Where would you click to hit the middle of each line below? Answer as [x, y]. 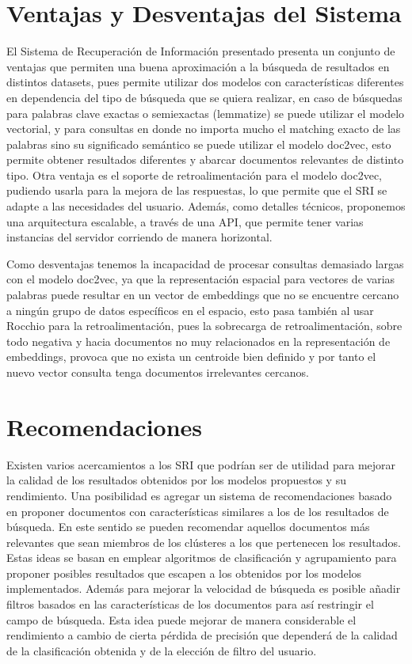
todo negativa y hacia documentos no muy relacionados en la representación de [198, 341]
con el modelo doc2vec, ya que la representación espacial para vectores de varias [201, 279]
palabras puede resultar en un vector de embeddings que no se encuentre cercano [203, 295]
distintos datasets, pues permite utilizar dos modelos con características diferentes [205, 82]
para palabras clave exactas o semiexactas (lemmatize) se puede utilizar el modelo [206, 113]
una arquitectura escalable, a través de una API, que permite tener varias [185, 221]
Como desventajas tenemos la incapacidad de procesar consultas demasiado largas [205, 263]
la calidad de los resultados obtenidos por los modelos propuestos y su [176, 480]
